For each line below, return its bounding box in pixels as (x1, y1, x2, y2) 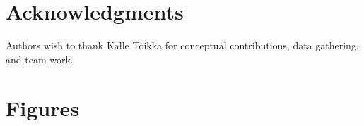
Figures (6, 93, 79, 122)
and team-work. (6, 51, 74, 66)
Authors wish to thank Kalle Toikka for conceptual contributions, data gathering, (6, 38, 359, 53)
